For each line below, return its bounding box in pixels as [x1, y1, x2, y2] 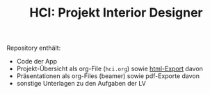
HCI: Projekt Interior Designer [29, 5, 203, 21]
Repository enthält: [6, 44, 61, 53]
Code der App [16, 57, 57, 66]
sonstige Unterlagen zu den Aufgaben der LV [16, 79, 147, 88]
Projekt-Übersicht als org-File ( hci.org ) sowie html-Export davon [16, 64, 203, 73]
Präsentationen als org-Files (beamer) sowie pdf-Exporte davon [16, 72, 200, 80]
